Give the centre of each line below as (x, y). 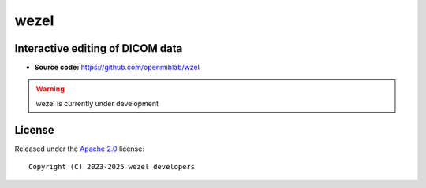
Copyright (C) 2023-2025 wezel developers (112, 167)
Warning (50, 89)
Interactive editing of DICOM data (99, 48)
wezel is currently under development (97, 103)
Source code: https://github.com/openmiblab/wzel (117, 68)
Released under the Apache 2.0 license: (80, 149)
